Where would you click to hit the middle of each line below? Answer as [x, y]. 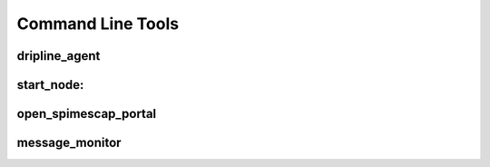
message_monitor [69, 143]
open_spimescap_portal [87, 114]
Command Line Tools [98, 24]
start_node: [50, 85]
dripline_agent [59, 56]
